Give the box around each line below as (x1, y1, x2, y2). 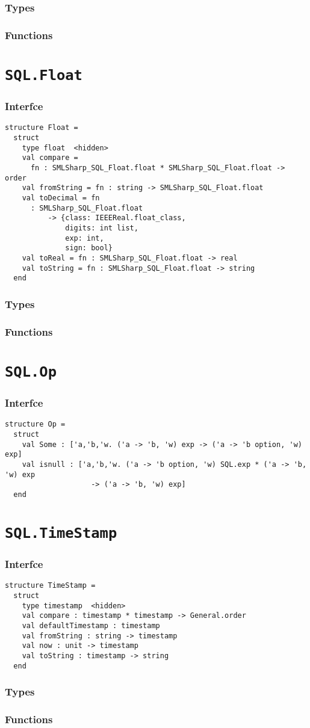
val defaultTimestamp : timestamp (22, 621, 160, 630)
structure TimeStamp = (5, 581, 96, 590)
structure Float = (5, 123, 78, 132)
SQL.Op (5, 363, 57, 380)
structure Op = (5, 420, 66, 429)
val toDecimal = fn (22, 194, 100, 202)
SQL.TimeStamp (5, 524, 117, 541)
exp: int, (65, 233, 104, 242)
